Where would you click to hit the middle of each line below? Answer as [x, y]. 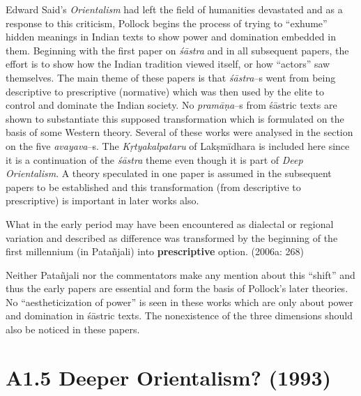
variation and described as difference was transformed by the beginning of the [172, 237]
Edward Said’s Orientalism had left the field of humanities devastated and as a [174, 9]
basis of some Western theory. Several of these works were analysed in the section [179, 132]
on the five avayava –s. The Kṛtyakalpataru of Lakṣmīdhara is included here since [178, 145]
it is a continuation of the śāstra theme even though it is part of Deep [154, 159]
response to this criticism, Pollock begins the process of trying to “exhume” [167, 23]
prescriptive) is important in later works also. [102, 200]
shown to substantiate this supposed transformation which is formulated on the [175, 118]
